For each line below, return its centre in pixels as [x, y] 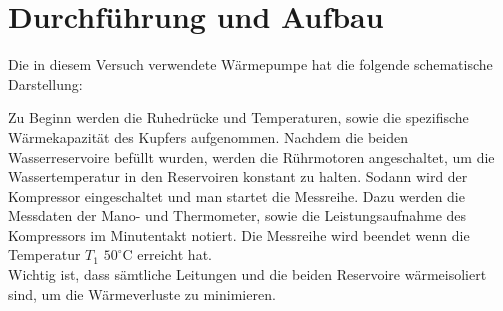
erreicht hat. [174, 254]
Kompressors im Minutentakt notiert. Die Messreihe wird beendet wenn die [239, 234]
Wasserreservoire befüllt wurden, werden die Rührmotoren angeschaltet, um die [251, 156]
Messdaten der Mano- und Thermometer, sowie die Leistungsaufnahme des [237, 215]
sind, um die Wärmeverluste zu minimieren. [142, 293]
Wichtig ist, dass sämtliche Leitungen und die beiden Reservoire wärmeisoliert [247, 274]
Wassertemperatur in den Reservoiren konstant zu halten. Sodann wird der [238, 176]
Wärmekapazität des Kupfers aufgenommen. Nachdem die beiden [208, 136]
